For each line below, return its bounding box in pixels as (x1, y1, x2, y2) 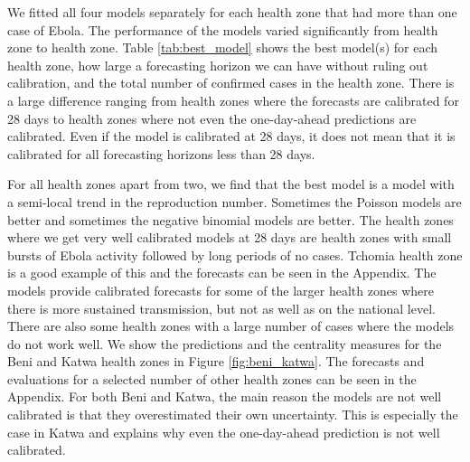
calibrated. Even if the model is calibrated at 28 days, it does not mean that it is (7, 127, 456, 146)
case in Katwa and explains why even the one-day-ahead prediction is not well (7, 422, 440, 441)
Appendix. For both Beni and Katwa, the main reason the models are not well (7, 387, 442, 406)
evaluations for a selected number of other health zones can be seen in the (7, 369, 417, 388)
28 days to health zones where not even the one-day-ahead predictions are (7, 108, 417, 127)
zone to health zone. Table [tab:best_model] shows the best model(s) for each (7, 38, 438, 57)
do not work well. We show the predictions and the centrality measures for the (7, 334, 442, 353)
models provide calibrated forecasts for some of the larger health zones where (7, 280, 434, 299)
